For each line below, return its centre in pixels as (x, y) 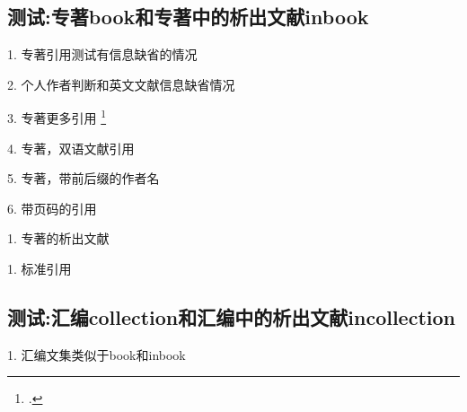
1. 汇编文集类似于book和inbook (97, 354)
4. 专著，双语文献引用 (71, 148)
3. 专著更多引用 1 (57, 117)
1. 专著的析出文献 (58, 238)
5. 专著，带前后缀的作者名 (84, 178)
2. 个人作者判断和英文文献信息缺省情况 (121, 84)
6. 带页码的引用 (52, 208)
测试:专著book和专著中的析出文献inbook (188, 17)
